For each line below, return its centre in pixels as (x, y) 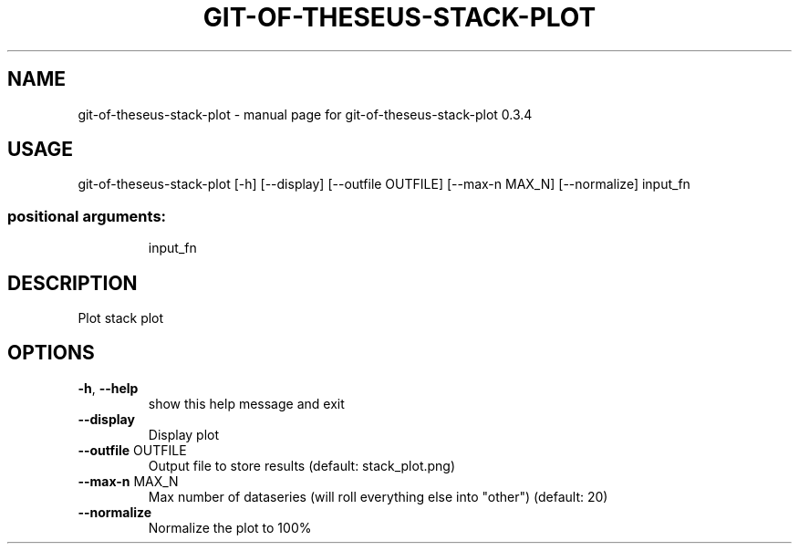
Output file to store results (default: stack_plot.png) (302, 465)
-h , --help (108, 388)
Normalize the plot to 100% (230, 527)
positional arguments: (87, 216)
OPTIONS (51, 353)
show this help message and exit (246, 403)
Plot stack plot (121, 318)
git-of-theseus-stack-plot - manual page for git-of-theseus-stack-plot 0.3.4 (305, 114)
